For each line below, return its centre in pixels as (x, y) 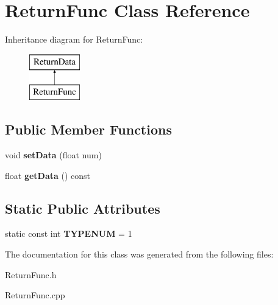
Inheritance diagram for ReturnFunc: (74, 39)
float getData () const (48, 175)
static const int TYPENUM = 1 (69, 233)
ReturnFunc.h (31, 274)
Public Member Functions (88, 129)
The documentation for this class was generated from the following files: (139, 254)
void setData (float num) (53, 155)
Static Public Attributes (83, 208)
